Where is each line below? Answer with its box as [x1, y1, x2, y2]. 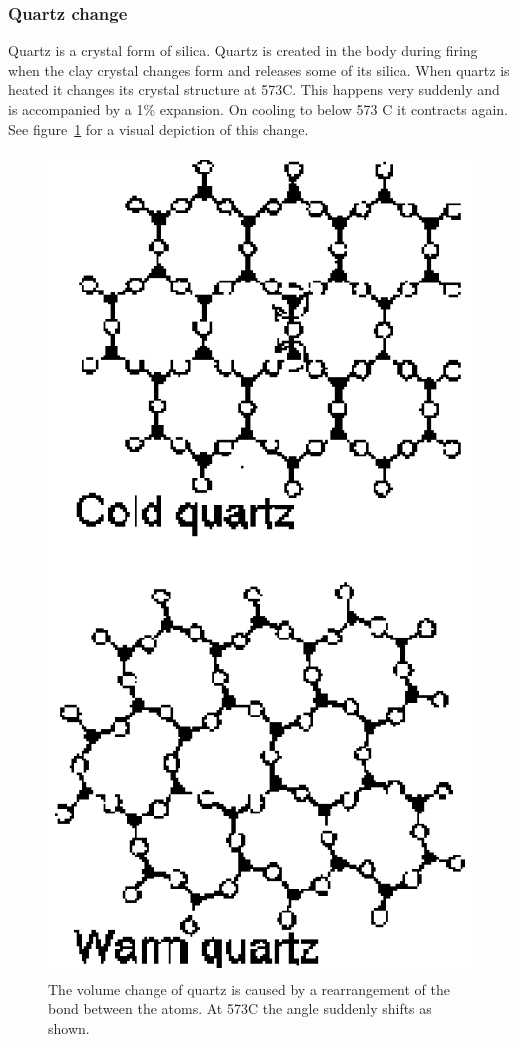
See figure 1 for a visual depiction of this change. [8, 118, 309, 139]
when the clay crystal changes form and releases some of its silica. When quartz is [8, 59, 510, 80]
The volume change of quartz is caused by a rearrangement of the [48, 978, 450, 999]
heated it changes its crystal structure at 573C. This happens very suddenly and [8, 79, 500, 100]
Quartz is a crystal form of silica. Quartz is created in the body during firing [8, 40, 478, 61]
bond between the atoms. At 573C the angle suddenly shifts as [48, 998, 432, 1019]
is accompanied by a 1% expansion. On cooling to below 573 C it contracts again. [8, 99, 508, 119]
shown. [48, 1017, 90, 1038]
